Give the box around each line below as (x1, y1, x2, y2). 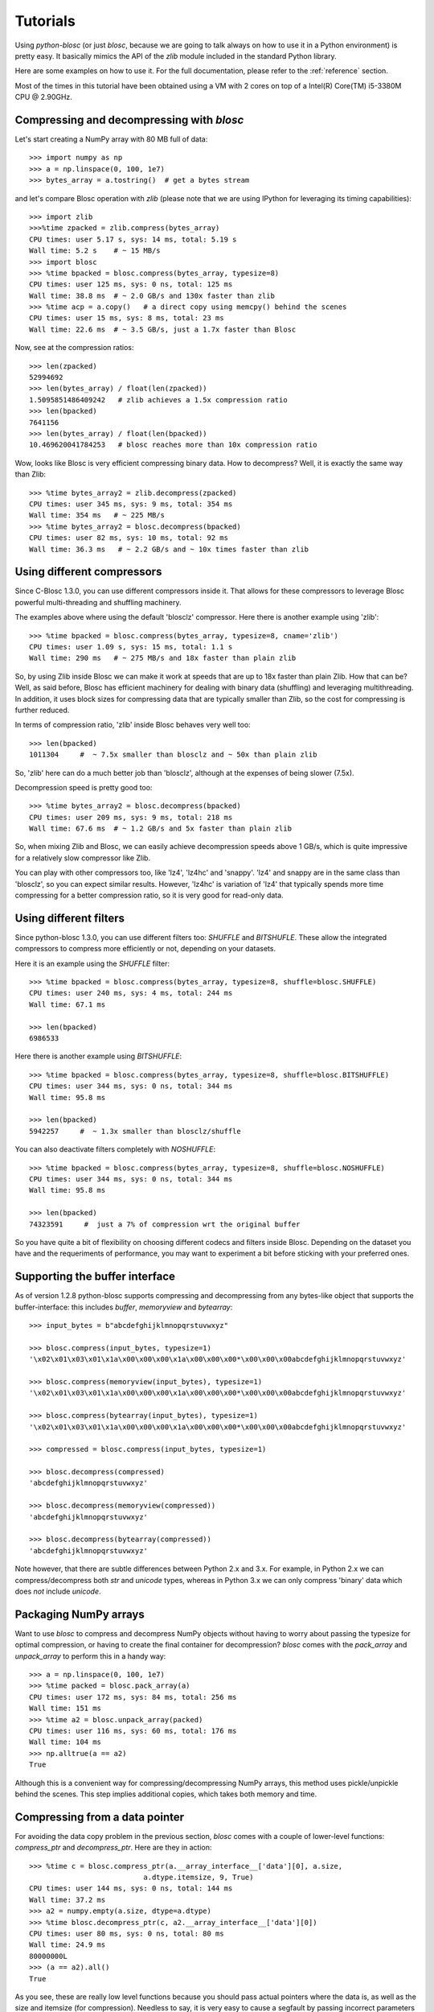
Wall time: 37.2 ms (29, 1895, 106, 1904)
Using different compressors (14, 565, 162, 579)
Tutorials (14, 12, 76, 30)
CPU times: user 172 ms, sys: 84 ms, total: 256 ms (29, 1692, 237, 1701)
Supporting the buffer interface (14, 1270, 176, 1284)
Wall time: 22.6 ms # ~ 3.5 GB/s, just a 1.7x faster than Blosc (29, 324, 297, 334)
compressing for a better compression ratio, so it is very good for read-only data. (14, 890, 285, 901)
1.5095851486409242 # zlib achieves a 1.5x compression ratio (29, 395, 289, 404)
